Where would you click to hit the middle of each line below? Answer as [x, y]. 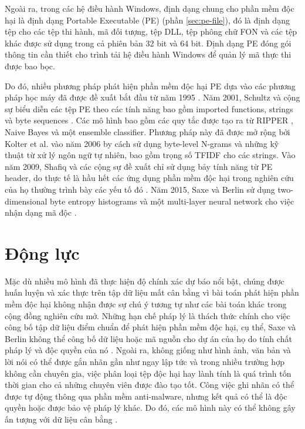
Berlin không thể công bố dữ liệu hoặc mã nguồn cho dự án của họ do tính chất [148, 338]
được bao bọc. [30, 66]
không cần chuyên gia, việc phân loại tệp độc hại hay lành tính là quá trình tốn [148, 373]
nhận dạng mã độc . [41, 212]
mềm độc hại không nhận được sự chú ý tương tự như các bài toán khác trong [146, 304]
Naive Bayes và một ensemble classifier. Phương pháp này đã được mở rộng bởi [148, 131]
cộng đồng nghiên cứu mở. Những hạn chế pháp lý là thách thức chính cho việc [148, 315]
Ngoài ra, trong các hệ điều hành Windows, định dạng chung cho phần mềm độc [150, 8]
